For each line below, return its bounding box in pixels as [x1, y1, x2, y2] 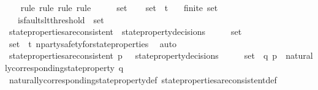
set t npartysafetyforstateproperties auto [9, 37, 177, 50]
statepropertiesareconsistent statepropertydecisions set [9, 25, 242, 38]
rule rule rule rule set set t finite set [20, 1, 218, 13]
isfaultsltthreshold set [17, 13, 104, 26]
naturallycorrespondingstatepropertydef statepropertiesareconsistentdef [9, 73, 277, 86]
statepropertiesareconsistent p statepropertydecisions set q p [9, 49, 278, 62]
